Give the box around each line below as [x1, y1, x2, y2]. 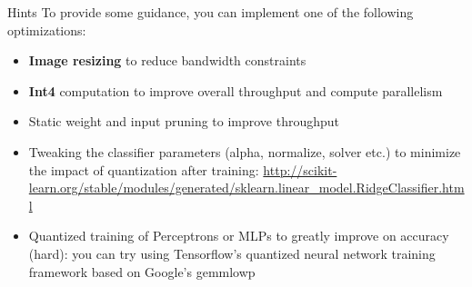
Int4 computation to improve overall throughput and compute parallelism [28, 81, 443, 100]
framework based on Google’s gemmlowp [28, 262, 256, 281]
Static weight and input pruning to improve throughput [28, 112, 340, 131]
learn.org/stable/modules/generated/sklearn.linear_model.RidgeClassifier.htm [28, 178, 465, 197]
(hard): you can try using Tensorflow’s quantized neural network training [28, 243, 436, 262]
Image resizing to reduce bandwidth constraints [28, 51, 306, 70]
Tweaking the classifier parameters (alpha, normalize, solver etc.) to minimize [28, 142, 461, 161]
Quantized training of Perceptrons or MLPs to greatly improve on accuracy [28, 226, 449, 245]
